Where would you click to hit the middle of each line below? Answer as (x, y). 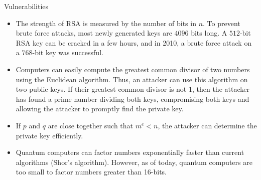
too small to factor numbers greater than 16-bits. (91, 172)
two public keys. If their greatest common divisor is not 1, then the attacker (133, 89)
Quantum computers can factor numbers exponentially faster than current (130, 152)
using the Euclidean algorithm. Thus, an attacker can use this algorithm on (132, 79)
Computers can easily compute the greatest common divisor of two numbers (133, 69)
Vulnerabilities (26, 6)
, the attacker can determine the (207, 125)
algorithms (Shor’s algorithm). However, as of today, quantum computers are (134, 162)
